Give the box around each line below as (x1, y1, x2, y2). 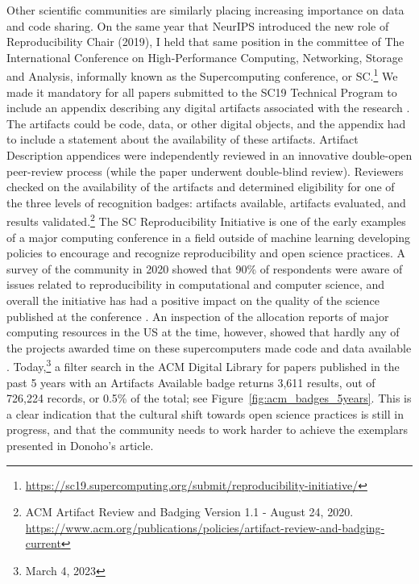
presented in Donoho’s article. (6, 437, 154, 453)
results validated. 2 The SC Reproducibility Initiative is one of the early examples (6, 211, 406, 230)
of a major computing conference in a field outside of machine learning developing (6, 228, 411, 245)
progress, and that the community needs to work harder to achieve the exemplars (6, 421, 408, 438)
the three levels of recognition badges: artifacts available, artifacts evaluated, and (6, 194, 406, 211)
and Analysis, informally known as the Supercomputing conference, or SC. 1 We (6, 65, 398, 85)
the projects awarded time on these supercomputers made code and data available (6, 339, 412, 356)
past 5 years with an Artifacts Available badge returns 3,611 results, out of (6, 373, 375, 390)
